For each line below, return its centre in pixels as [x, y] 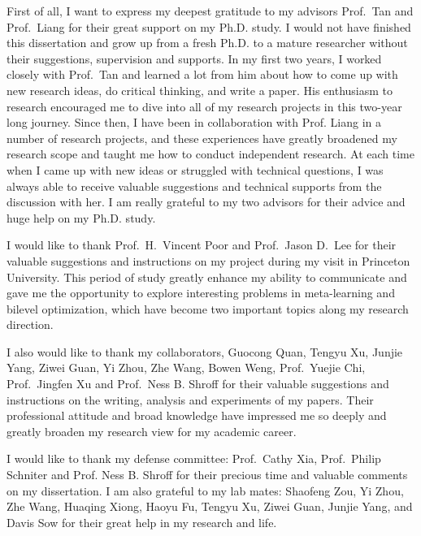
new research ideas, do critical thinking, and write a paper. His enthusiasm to [200, 90]
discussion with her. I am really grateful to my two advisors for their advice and [206, 202]
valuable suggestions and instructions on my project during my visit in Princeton [208, 260]
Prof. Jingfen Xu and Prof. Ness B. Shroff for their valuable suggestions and [198, 384]
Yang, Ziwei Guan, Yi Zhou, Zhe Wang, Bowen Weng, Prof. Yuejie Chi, [186, 367]
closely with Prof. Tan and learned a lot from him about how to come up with [202, 74]
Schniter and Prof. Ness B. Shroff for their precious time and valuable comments [207, 475]
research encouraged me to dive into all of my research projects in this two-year [204, 106]
